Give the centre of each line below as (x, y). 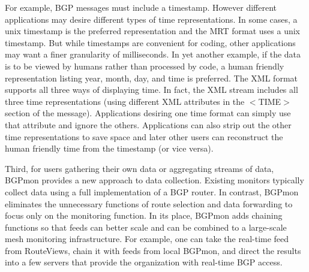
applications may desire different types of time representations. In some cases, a (151, 19)
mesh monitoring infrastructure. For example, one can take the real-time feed (147, 239)
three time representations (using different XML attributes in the (125, 101)
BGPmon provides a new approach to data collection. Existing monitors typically (154, 180)
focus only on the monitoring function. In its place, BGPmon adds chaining (144, 215)
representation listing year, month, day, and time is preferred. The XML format (151, 78)
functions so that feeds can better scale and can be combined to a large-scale (146, 227)
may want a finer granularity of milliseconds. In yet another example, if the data (153, 54)
